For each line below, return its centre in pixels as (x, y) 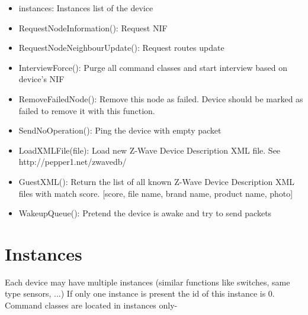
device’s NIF (41, 79)
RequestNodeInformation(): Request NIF (93, 27)
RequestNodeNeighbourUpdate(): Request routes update (121, 48)
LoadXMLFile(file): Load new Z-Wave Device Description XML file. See (150, 150)
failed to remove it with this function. (87, 110)
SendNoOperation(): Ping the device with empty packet (120, 130)
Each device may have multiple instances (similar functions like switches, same (147, 282)
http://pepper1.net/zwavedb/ (73, 162)
